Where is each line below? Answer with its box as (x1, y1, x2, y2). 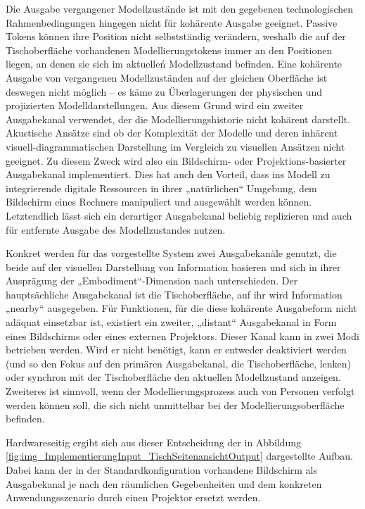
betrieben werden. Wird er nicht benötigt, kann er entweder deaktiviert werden (6, 342, 347, 357)
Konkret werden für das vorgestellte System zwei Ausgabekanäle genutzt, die (6, 246, 337, 260)
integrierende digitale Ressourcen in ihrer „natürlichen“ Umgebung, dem (6, 180, 317, 195)
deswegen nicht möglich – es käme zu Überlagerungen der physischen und (6, 84, 322, 99)
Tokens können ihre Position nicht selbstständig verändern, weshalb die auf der (6, 29, 346, 44)
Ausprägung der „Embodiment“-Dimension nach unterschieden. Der (6, 273, 298, 288)
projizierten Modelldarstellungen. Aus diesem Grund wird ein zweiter (6, 98, 304, 113)
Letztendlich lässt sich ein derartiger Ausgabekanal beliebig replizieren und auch (6, 208, 352, 222)
